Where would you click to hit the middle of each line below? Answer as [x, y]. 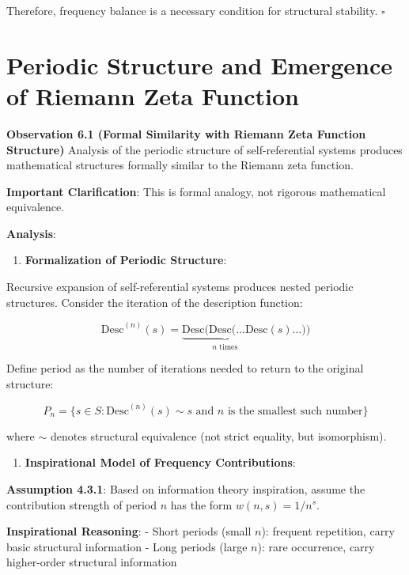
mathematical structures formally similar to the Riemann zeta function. [180, 165]
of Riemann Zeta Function [153, 95]
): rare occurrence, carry [316, 546]
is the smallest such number [295, 411]
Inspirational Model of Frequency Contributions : [160, 462]
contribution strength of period [82, 504]
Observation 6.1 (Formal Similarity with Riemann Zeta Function [186, 133]
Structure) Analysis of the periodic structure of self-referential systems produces [204, 149]
